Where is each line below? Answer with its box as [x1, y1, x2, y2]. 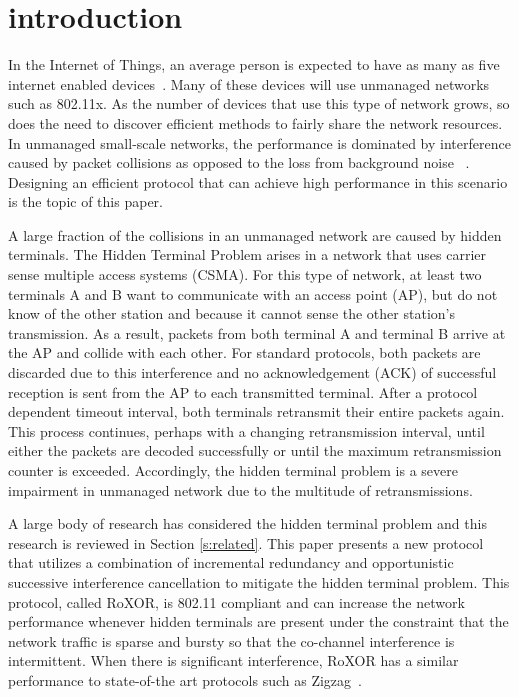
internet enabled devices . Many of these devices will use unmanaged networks [8, 73, 490, 94]
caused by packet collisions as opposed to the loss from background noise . [8, 152, 470, 173]
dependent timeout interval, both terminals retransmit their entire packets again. [8, 401, 505, 422]
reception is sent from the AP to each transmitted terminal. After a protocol [8, 381, 478, 402]
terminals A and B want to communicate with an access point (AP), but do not [8, 283, 498, 304]
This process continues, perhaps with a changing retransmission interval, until [8, 420, 485, 441]
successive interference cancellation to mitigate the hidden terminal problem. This [8, 571, 510, 592]
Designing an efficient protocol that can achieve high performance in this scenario [8, 171, 508, 192]
